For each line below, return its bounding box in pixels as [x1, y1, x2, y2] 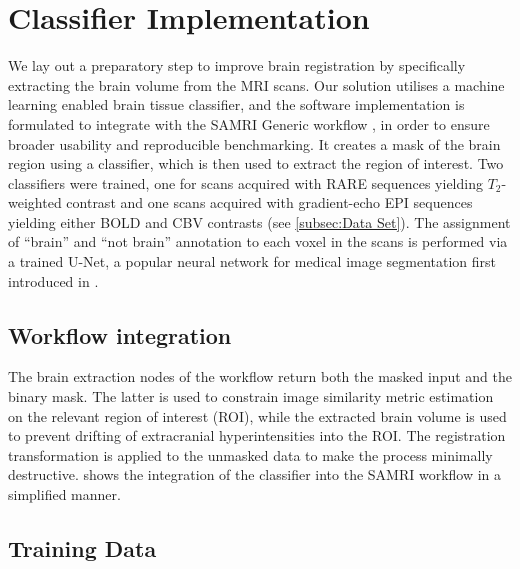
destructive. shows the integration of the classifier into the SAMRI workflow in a [8, 464, 502, 485]
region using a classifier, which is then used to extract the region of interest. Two [8, 153, 504, 174]
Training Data [8, 533, 157, 563]
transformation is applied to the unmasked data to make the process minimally [8, 444, 493, 465]
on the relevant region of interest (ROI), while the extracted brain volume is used [8, 405, 507, 426]
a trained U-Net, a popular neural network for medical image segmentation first [8, 251, 497, 272]
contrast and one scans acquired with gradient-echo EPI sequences [66, 192, 473, 213]
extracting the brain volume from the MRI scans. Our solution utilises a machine [8, 74, 505, 95]
